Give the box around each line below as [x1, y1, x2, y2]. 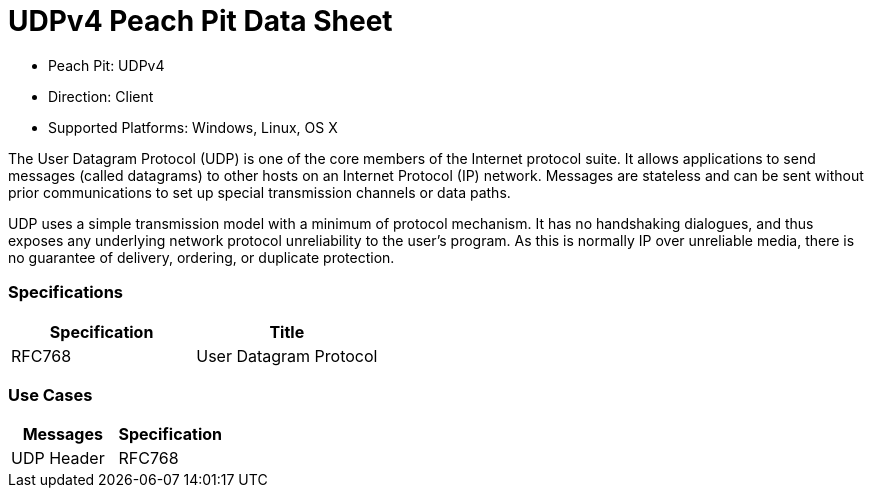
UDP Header [11, 448, 105, 469]
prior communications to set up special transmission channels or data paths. [8, 183, 511, 201]
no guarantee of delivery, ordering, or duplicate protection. [8, 248, 395, 266]
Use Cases [8, 384, 93, 405]
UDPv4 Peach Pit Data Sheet [8, 4, 393, 38]
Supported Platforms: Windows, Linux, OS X [48, 118, 338, 136]
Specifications [8, 282, 123, 303]
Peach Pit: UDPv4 [48, 56, 165, 74]
